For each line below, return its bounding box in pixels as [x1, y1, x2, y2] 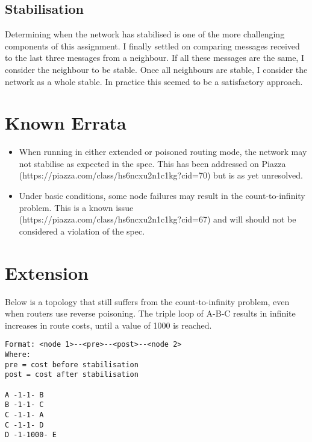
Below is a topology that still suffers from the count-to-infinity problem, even [5, 295, 290, 308]
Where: [5, 350, 31, 359]
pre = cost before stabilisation [5, 360, 139, 369]
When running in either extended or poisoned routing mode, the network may [19, 145, 307, 158]
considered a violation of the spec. [19, 224, 145, 237]
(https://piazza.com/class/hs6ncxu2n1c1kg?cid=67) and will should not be [19, 213, 296, 226]
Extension [5, 260, 89, 285]
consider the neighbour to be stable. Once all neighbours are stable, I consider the [5, 63, 308, 75]
